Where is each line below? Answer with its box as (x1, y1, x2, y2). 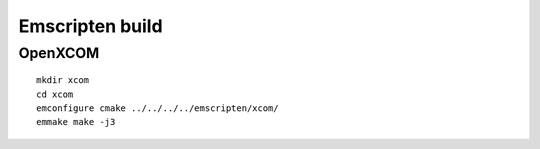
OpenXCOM (18, 44, 100, 62)
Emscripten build (18, 15, 164, 37)
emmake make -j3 (36, 116, 116, 128)
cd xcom (36, 88, 74, 100)
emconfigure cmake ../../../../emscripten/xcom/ (36, 102, 279, 114)
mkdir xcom (36, 75, 90, 86)
